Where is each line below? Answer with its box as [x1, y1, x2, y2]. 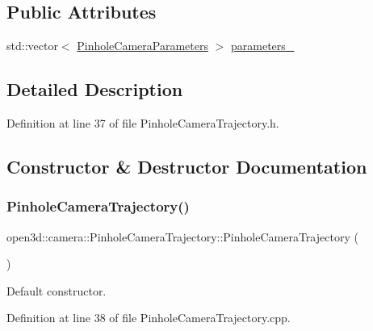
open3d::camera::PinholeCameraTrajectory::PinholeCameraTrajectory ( [6, 228, 358, 245]
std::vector [6, 37, 58, 54]
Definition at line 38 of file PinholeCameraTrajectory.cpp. [6, 309, 291, 326]
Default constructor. [6, 282, 107, 299]
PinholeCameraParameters [77, 37, 208, 54]
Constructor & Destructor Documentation [6, 153, 367, 178]
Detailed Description [6, 77, 183, 102]
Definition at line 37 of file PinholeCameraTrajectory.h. [6, 115, 279, 131]
